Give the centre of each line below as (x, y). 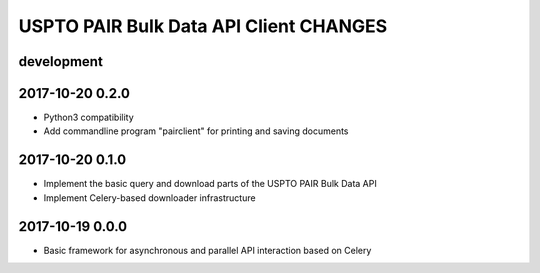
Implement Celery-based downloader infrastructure (149, 197)
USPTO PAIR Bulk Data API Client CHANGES (203, 26)
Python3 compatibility (88, 117)
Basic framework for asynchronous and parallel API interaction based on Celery (207, 250)
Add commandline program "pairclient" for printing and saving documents (196, 131)
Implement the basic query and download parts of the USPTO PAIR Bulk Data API (210, 184)
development (61, 61)
